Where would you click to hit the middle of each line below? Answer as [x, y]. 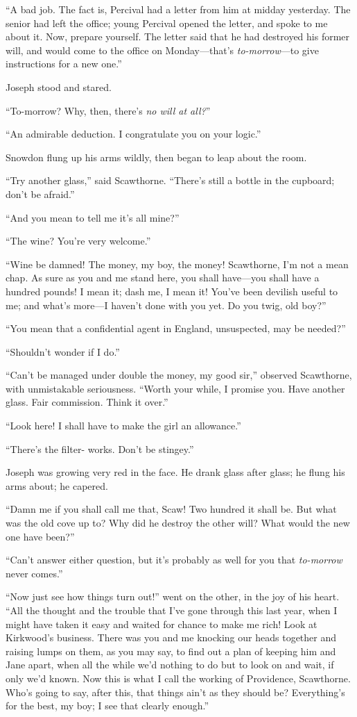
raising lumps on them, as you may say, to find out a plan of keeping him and [171, 651]
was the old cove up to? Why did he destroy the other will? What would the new [178, 523]
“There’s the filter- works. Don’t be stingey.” [100, 448]
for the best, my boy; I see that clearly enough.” [107, 706]
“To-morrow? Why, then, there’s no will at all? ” [108, 110]
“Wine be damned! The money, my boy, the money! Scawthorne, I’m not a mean [177, 264]
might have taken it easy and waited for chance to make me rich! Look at [162, 624]
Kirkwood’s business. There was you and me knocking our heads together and [171, 637]
